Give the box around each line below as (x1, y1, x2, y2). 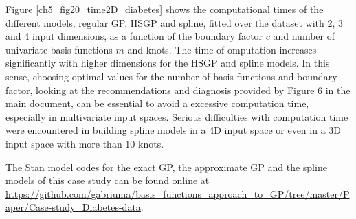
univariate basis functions (5, 42, 113, 56)
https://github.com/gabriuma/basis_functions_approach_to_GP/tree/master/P (5, 186, 350, 200)
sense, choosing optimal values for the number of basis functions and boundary (5, 69, 337, 83)
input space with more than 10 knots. (5, 136, 164, 150)
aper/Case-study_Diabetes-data (5, 200, 141, 214)
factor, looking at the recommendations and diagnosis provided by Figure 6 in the (5, 82, 351, 97)
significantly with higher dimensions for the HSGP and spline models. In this (5, 56, 330, 70)
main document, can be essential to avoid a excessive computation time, (5, 96, 309, 111)
